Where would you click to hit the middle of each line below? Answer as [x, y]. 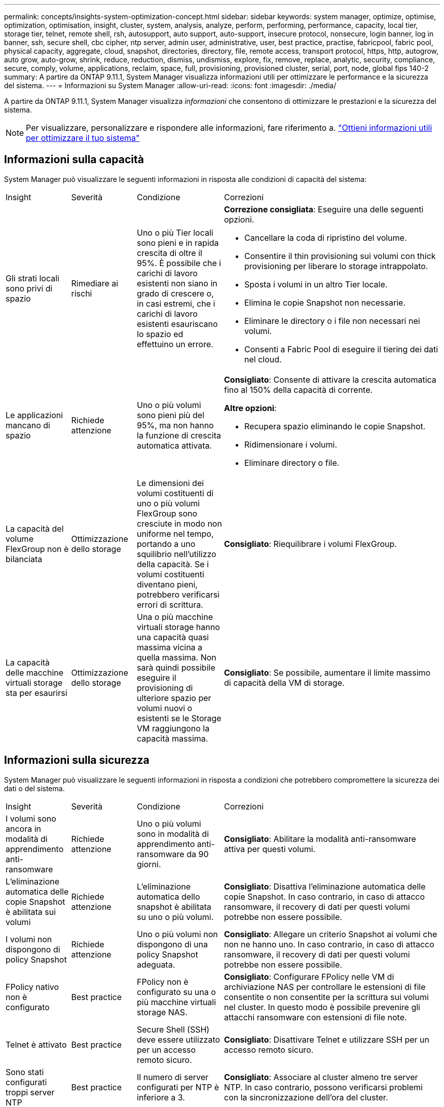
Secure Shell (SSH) [173, 1029]
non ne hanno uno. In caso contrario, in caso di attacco [329, 944]
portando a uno [166, 544]
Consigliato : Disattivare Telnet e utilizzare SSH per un [327, 1039]
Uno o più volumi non [177, 934]
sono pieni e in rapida [178, 243]
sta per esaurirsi [36, 693]
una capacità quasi [173, 637]
